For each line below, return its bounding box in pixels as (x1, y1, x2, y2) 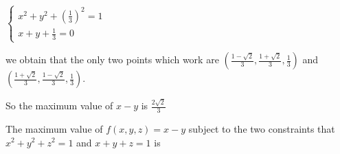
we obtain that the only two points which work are (5, 52, 219, 67)
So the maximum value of (5, 98, 113, 113)
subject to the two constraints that (188, 121, 335, 135)
